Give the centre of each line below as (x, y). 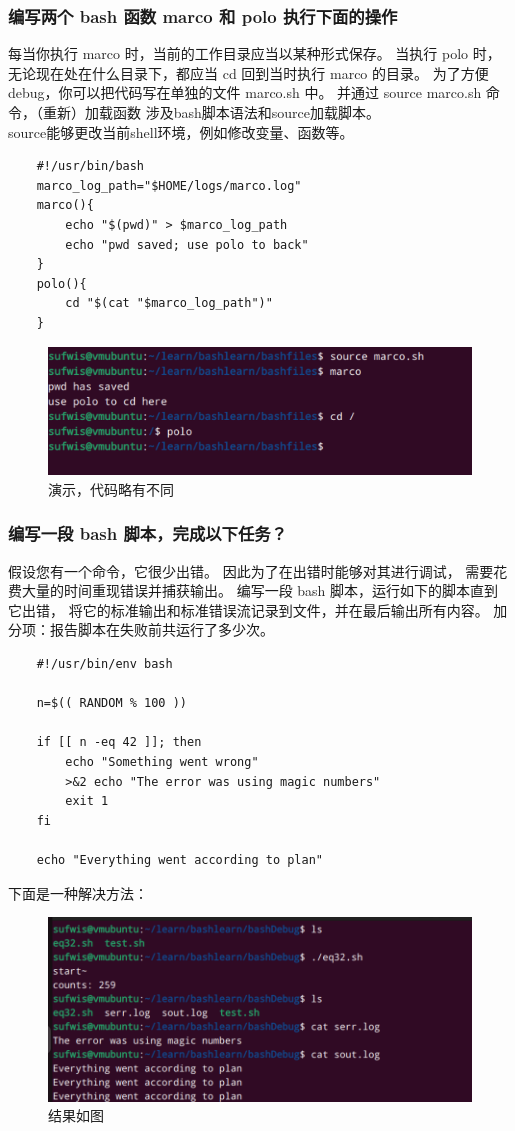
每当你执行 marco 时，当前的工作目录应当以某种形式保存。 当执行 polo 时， (254, 53)
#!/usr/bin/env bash (104, 664)
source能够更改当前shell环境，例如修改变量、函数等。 (181, 131)
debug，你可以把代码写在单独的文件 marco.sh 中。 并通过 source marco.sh (245, 92)
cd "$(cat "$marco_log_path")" (169, 303)
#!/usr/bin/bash (90, 166)
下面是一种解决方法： (78, 892)
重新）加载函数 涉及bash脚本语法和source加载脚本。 (211, 112)
